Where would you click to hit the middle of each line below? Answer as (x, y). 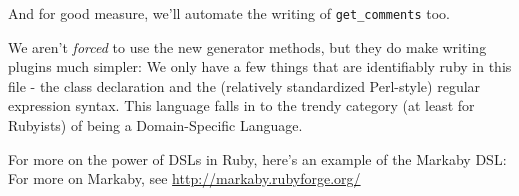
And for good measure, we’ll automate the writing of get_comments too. (229, 13)
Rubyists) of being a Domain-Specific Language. (155, 125)
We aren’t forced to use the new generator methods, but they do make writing (247, 46)
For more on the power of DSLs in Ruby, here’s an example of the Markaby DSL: (257, 158)
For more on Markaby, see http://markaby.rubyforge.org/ (184, 178)
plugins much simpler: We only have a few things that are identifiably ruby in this (260, 66)
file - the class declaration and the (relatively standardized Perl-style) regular (244, 85)
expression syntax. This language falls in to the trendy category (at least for (241, 105)
